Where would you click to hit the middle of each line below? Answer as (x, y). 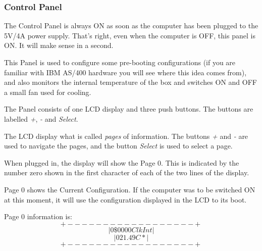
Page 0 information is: (38, 216)
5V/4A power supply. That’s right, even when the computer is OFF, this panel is (130, 35)
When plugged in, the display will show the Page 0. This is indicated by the (122, 162)
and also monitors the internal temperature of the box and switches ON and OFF (130, 82)
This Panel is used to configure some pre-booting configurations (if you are (120, 62)
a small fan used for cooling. (48, 92)
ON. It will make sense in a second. (59, 45)
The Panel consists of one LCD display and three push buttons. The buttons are (129, 109)
